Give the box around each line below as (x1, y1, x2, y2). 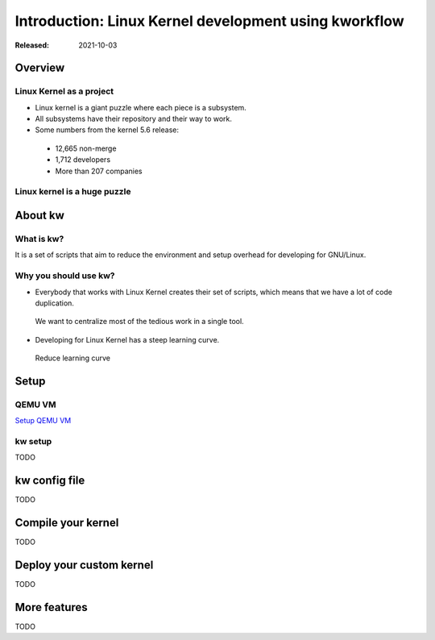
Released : (14, 40, 50, 50)
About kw (14, 209, 64, 222)
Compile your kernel (14, 516, 119, 530)
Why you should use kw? (14, 270, 115, 281)
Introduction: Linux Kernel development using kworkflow (14, 12, 404, 30)
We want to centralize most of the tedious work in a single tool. (35, 317, 245, 326)
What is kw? (14, 234, 64, 244)
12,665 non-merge (55, 143, 117, 153)
